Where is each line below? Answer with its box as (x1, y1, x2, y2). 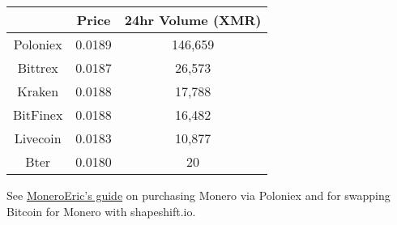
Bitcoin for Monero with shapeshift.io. (6, 202, 196, 219)
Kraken (17, 82, 59, 100)
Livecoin (14, 129, 62, 147)
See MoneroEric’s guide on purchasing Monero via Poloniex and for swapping (6, 187, 391, 203)
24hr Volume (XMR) (124, 11, 262, 29)
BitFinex (13, 105, 63, 124)
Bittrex (17, 58, 58, 77)
